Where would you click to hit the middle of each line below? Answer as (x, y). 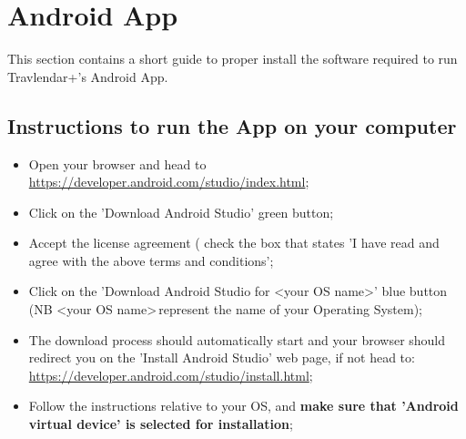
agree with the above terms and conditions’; (151, 260)
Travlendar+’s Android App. (88, 76)
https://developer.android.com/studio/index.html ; (169, 182)
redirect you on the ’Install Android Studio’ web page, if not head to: (222, 357)
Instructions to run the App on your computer (232, 125)
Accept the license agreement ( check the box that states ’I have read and (234, 243)
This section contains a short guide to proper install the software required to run (233, 59)
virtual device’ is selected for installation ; (161, 424)
